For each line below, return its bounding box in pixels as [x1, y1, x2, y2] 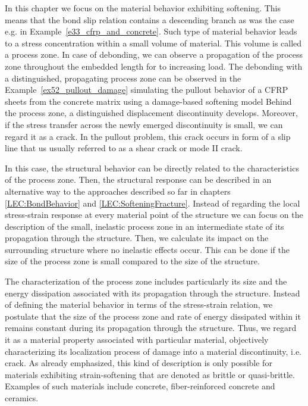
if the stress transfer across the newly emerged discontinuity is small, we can [5, 118, 283, 130]
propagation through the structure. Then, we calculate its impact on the [5, 232, 269, 244]
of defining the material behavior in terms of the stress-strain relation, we [5, 298, 273, 311]
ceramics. [5, 392, 39, 404]
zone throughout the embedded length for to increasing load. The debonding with [5, 60, 303, 72]
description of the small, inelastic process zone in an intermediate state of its [5, 220, 284, 232]
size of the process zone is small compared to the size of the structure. [5, 255, 260, 267]
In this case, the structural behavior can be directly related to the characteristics [5, 161, 299, 174]
